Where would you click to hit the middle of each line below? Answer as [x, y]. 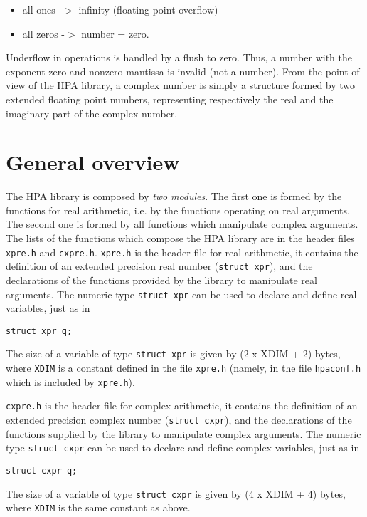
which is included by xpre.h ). [70, 381]
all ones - [42, 9]
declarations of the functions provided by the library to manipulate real [161, 280]
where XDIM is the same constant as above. [98, 507]
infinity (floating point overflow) [148, 9]
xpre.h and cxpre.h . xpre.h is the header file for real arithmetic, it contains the [182, 252]
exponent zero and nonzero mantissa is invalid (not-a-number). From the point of [183, 71]
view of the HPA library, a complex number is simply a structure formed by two [181, 85]
